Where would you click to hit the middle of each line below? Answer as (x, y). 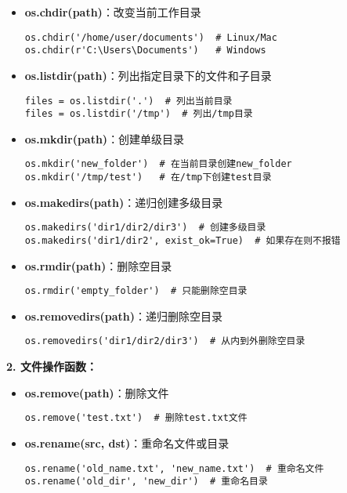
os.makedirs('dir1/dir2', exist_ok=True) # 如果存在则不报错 (183, 240)
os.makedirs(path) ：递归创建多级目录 (124, 202)
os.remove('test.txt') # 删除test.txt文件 (136, 418)
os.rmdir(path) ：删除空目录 (98, 265)
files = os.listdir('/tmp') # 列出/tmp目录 (139, 114)
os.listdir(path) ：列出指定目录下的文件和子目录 (148, 75)
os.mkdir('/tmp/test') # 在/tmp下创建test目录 (148, 178)
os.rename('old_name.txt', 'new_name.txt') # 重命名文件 (174, 468)
